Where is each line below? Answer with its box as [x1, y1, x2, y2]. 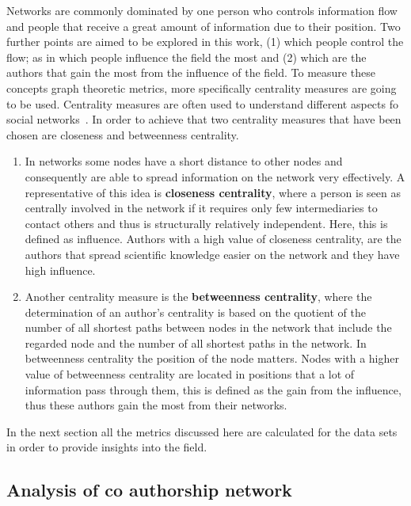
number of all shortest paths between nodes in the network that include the [25, 319, 392, 336]
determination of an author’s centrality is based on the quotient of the [25, 303, 366, 320]
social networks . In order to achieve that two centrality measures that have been [6, 111, 401, 127]
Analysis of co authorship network [6, 477, 292, 502]
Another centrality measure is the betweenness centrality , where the [25, 288, 372, 305]
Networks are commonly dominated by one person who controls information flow [6, 2, 398, 18]
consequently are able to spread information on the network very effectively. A [25, 168, 405, 185]
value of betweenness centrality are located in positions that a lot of [25, 366, 355, 382]
